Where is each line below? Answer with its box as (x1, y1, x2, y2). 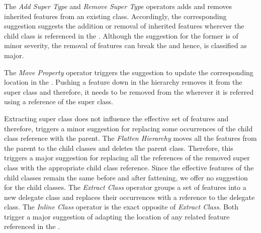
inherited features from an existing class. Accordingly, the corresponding (4, 11, 227, 21)
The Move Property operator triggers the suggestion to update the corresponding (4, 67, 253, 77)
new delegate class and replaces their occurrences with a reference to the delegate (4, 191, 255, 202)
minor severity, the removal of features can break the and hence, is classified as (4, 40, 247, 51)
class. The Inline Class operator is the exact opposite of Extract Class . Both (4, 201, 239, 212)
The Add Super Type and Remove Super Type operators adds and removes (4, 1, 232, 11)
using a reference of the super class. (4, 96, 114, 107)
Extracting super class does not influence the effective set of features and (4, 113, 229, 123)
